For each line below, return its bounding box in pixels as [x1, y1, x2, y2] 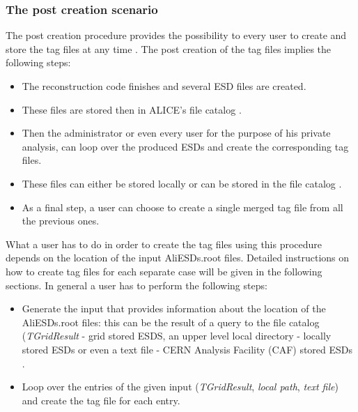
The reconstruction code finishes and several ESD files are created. [22, 79, 306, 93]
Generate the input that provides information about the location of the [22, 301, 326, 316]
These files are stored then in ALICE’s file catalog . [22, 102, 242, 116]
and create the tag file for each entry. [22, 392, 180, 407]
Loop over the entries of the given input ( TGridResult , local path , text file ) [22, 379, 338, 394]
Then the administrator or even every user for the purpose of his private [22, 125, 331, 140]
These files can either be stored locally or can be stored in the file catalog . [22, 176, 342, 190]
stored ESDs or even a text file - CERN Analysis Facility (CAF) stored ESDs [22, 342, 353, 356]
